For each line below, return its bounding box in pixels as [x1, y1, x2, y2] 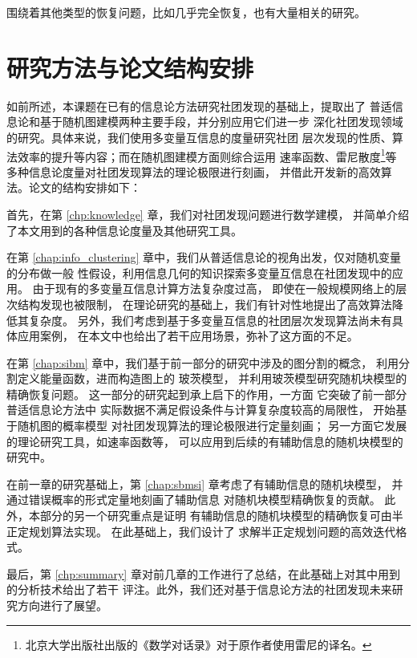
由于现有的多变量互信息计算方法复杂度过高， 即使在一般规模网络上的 [32, 280, 396, 297]
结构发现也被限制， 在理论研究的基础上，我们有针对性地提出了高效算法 [17, 295, 392, 312]
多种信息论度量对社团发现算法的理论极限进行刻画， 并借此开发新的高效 [6, 163, 381, 180]
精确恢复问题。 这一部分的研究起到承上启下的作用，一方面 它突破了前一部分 [6, 385, 407, 402]
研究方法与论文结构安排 [6, 51, 254, 83]
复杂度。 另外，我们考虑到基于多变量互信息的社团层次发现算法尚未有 [28, 311, 392, 328]
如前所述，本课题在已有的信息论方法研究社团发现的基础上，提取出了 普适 [6, 97, 392, 114]
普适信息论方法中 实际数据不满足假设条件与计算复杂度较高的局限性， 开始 [6, 401, 396, 418]
